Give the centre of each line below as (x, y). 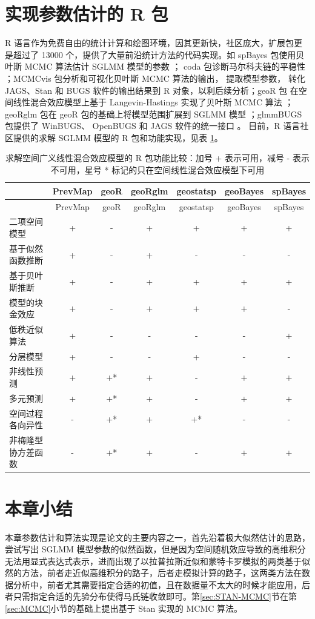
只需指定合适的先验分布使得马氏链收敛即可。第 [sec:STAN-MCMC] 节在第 (155, 596)
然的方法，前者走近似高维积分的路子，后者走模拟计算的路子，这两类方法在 (153, 573)
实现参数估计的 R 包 (87, 14)
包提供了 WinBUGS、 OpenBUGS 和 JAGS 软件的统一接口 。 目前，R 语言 (153, 126)
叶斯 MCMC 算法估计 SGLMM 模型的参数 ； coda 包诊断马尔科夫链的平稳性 (155, 66)
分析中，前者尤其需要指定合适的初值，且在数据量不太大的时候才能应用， (157, 584)
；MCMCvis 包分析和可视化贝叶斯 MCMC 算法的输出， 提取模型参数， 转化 (155, 78)
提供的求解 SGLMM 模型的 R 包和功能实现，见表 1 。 (118, 137)
